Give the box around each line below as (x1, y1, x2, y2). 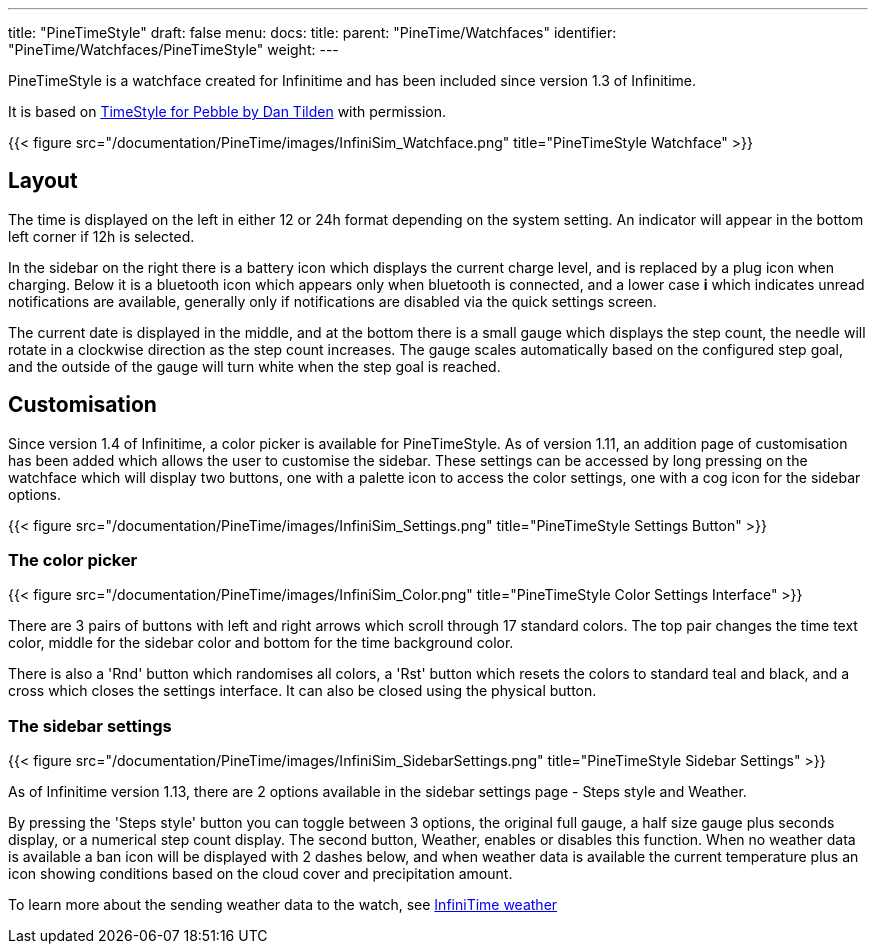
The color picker (8, 550, 138, 571)
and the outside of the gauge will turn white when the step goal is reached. (8, 357, 501, 375)
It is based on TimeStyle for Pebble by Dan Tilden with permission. (8, 103, 447, 120)
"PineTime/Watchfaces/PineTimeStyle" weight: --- (8, 41, 339, 58)
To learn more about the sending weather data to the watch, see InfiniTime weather (8, 896, 558, 914)
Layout (8, 168, 78, 194)
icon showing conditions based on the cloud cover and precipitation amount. (8, 865, 513, 883)
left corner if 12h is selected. (8, 227, 195, 245)
